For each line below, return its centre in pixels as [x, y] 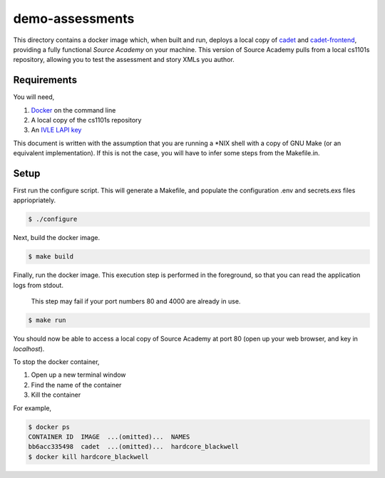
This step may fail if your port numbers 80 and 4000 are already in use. [136, 301]
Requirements [45, 80]
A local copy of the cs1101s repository [86, 120]
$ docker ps [49, 427]
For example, [32, 408]
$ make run [47, 320]
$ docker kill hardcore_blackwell [88, 457]
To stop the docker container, [56, 362]
